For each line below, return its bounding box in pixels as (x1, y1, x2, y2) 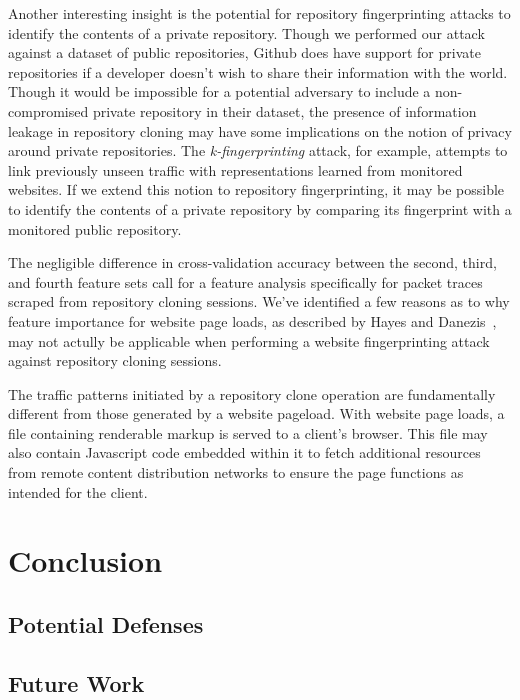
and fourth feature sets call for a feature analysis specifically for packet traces (8, 271, 483, 292)
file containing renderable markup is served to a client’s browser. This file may (8, 422, 488, 443)
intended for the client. (8, 481, 148, 502)
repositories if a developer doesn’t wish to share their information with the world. (8, 61, 508, 82)
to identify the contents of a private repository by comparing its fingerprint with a (8, 198, 512, 219)
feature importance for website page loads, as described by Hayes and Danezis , (8, 310, 497, 331)
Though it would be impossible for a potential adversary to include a (8, 81, 431, 102)
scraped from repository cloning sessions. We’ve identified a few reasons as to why (8, 291, 510, 312)
